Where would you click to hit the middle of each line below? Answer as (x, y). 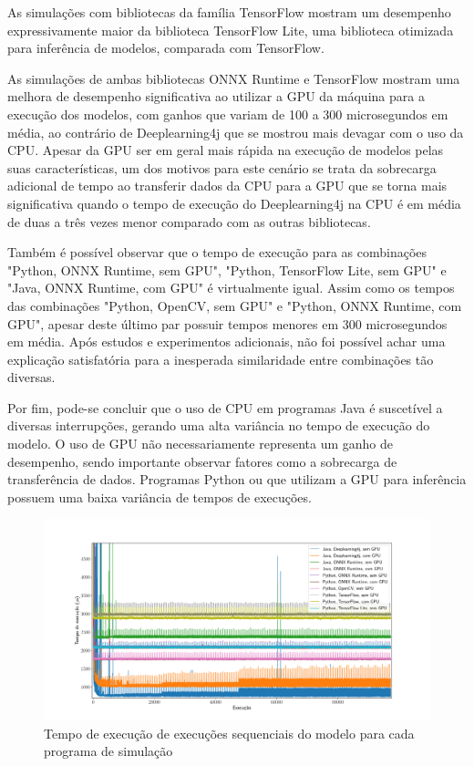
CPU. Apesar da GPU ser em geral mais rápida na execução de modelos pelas (226, 150)
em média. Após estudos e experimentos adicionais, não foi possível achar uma (227, 342)
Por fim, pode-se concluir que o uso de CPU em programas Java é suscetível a (225, 407)
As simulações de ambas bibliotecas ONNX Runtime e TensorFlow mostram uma (234, 78)
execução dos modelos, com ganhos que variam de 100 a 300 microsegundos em (228, 114)
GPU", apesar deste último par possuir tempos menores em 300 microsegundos (227, 323)
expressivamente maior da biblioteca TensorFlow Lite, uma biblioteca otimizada (231, 30)
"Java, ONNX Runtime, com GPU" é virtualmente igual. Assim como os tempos (231, 288)
